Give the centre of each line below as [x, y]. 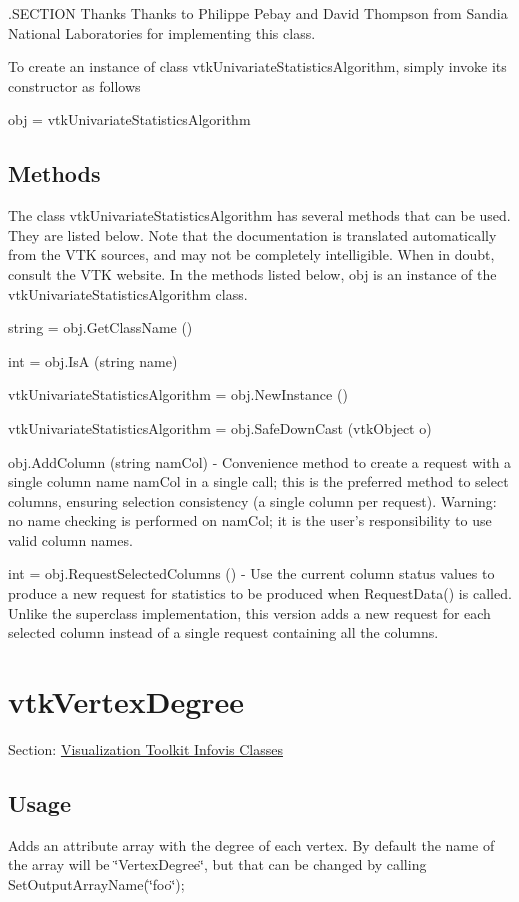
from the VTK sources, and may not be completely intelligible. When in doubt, [251, 254]
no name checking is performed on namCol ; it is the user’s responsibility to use [250, 520]
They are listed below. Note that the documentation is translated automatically [252, 234]
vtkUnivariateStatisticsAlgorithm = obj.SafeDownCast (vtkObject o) [220, 427]
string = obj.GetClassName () [100, 327]
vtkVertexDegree [126, 701]
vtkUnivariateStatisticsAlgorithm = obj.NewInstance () [178, 394]
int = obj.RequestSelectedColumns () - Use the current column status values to [251, 573]
